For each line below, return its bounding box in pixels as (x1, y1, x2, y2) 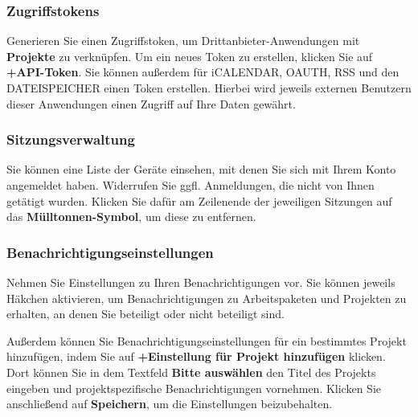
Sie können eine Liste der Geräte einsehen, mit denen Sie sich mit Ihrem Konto (6, 161, 396, 178)
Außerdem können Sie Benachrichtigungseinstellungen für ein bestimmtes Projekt (6, 332, 407, 349)
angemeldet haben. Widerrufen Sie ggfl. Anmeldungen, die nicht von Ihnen (6, 177, 375, 193)
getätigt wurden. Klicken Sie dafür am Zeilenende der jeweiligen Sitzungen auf (6, 192, 392, 209)
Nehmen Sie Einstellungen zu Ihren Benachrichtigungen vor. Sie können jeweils (6, 274, 395, 290)
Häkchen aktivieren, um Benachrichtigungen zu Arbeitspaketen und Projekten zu (6, 289, 407, 306)
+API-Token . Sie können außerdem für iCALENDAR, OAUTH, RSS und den (6, 63, 400, 80)
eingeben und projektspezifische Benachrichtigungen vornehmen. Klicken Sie (6, 379, 381, 396)
